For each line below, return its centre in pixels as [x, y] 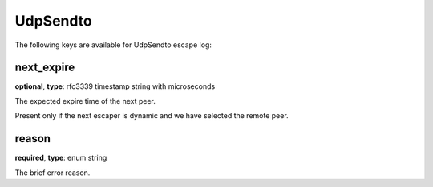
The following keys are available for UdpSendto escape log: [113, 45]
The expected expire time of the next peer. [85, 101]
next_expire [45, 68]
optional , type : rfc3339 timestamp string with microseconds [115, 86]
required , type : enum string [61, 158]
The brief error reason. [53, 173]
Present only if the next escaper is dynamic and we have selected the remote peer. [152, 116]
